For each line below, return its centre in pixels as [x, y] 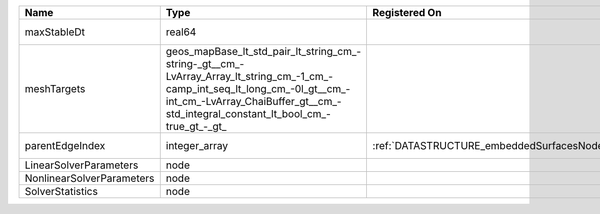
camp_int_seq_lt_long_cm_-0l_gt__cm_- [258, 88]
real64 [181, 32]
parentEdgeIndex [65, 145]
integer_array [197, 145]
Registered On [407, 12]
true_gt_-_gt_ [196, 126]
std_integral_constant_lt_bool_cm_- [248, 113]
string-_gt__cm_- [205, 63]
